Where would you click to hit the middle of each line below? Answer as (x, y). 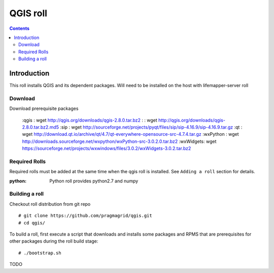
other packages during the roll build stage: (54, 241)
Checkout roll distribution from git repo (50, 204)
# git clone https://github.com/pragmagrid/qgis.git (85, 216)
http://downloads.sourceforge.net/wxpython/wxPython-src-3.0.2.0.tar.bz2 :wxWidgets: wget (119, 141)
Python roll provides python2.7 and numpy (94, 181)
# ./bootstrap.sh (40, 253)
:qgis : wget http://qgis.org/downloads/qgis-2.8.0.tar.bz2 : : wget (90, 120)
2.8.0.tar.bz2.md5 (41, 127)
